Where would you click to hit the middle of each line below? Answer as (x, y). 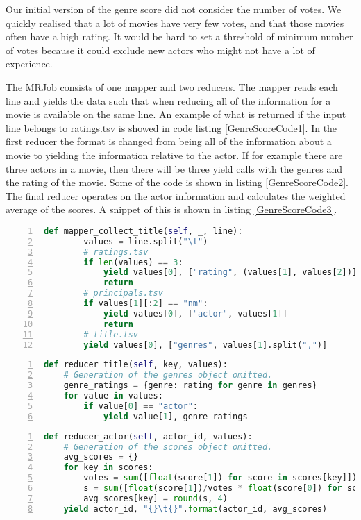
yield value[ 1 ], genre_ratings (175, 416)
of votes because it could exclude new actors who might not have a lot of (160, 50)
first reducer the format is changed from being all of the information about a (169, 141)
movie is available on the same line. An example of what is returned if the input (176, 114)
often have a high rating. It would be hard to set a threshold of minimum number (179, 36)
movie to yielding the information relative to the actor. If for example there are (174, 154)
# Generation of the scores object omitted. (168, 447)
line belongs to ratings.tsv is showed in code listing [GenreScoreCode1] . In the (171, 127)
